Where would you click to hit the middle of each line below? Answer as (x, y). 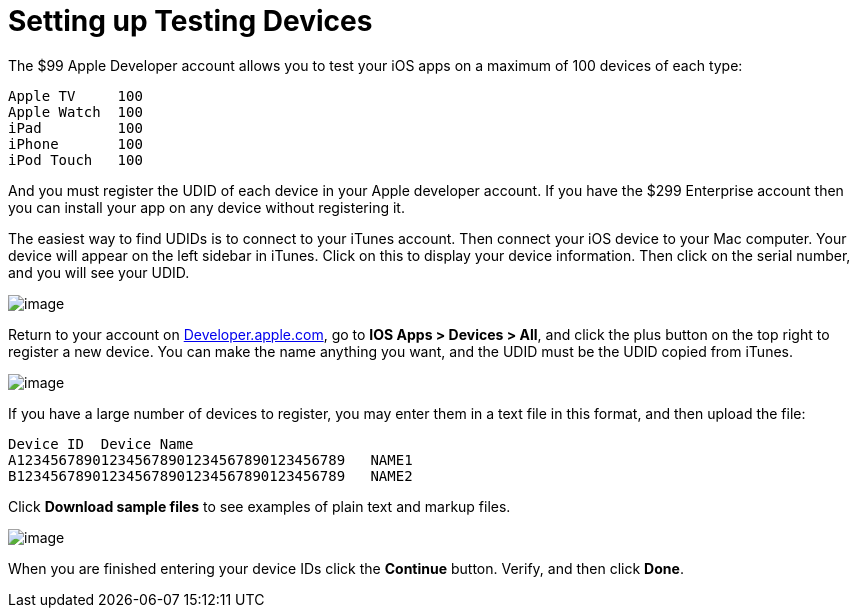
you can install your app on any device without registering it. (206, 207)
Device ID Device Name (101, 443)
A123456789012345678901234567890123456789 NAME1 (210, 459)
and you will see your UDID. (99, 272)
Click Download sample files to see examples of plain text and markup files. (259, 506)
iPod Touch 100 (75, 159)
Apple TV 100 (75, 95)
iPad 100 (75, 127)
